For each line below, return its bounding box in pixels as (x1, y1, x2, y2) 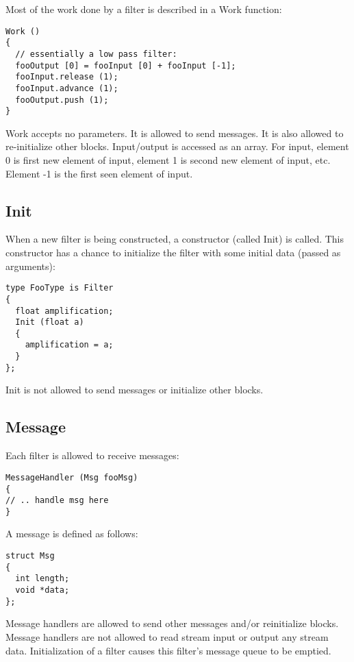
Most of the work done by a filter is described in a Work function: (5, 2, 282, 16)
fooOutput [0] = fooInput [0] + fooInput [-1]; (15, 60, 236, 71)
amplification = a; (25, 340, 114, 350)
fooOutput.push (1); (15, 95, 109, 105)
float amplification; (15, 306, 114, 316)
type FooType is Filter (5, 283, 114, 293)
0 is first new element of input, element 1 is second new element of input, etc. (5, 153, 331, 167)
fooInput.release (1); (15, 72, 118, 82)
